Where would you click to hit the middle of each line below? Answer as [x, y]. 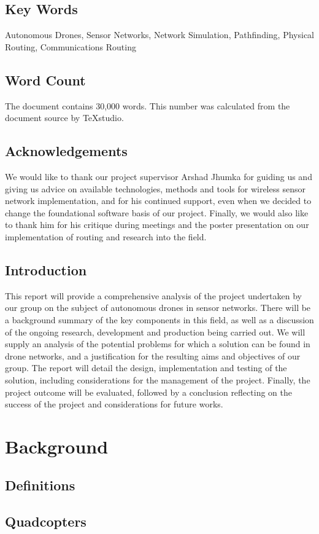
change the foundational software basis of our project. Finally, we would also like [157, 212]
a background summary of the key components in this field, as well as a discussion [159, 319]
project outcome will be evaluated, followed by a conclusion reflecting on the [148, 392]
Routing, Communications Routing [71, 46]
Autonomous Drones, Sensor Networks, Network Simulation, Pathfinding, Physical [159, 35]
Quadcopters [46, 521]
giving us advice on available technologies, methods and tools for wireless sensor [155, 188]
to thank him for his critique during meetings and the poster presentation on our [157, 225]
